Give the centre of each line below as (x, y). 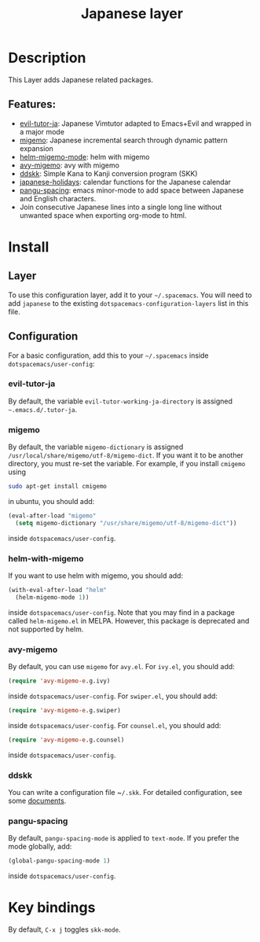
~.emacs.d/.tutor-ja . (43, 409)
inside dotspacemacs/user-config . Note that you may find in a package (122, 612)
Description (47, 58)
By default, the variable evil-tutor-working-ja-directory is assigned (121, 401)
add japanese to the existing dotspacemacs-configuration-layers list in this (128, 303)
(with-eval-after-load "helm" (58, 591)
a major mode (42, 131)
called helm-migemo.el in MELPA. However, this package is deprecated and (129, 620)
